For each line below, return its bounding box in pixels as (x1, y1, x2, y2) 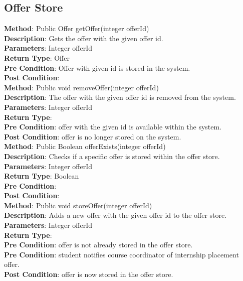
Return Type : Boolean (4, 171, 79, 181)
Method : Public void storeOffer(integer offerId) (4, 200, 152, 210)
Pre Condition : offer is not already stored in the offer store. (4, 239, 193, 250)
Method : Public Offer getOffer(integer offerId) (4, 23, 149, 34)
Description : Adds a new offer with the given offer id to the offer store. (4, 210, 227, 220)
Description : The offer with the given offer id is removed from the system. (4, 92, 236, 102)
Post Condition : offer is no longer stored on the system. (4, 131, 181, 142)
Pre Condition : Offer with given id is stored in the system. (4, 62, 190, 73)
